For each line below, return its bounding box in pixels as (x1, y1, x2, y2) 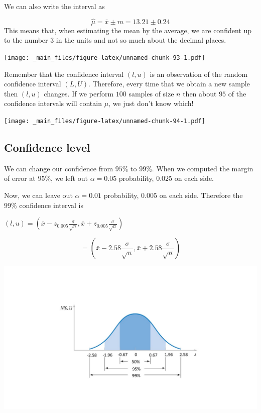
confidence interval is (19, 199, 83, 210)
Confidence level (4, 140, 90, 155)
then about (183, 88, 217, 98)
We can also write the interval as (4, 1, 105, 11)
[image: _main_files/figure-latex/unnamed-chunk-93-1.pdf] (4, 54, 205, 61)
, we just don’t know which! (108, 98, 194, 109)
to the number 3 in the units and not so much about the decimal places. (4, 35, 226, 45)
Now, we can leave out (4, 190, 73, 200)
